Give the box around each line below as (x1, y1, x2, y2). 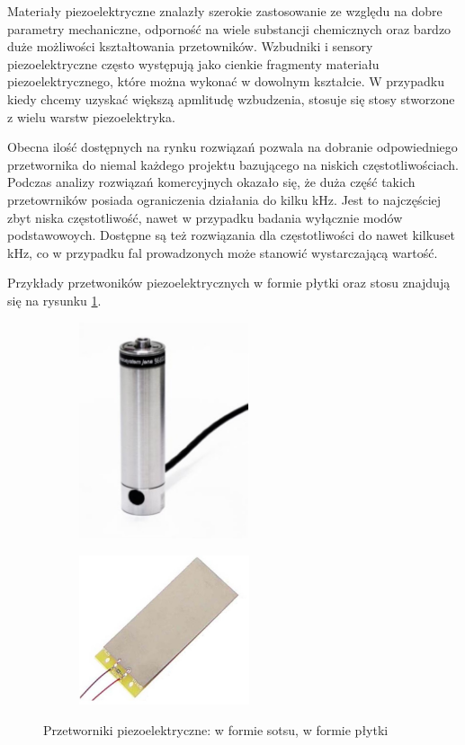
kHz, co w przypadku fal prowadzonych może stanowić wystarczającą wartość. (7, 243, 438, 262)
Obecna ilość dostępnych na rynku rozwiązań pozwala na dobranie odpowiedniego (7, 137, 458, 156)
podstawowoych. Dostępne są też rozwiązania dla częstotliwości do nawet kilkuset (7, 226, 456, 244)
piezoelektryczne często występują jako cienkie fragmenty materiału (7, 54, 380, 73)
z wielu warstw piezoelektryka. (7, 107, 175, 126)
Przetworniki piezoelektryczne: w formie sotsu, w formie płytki (43, 720, 389, 739)
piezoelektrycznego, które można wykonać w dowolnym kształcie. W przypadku (7, 72, 444, 91)
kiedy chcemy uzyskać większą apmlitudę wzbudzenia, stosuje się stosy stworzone (7, 89, 455, 108)
